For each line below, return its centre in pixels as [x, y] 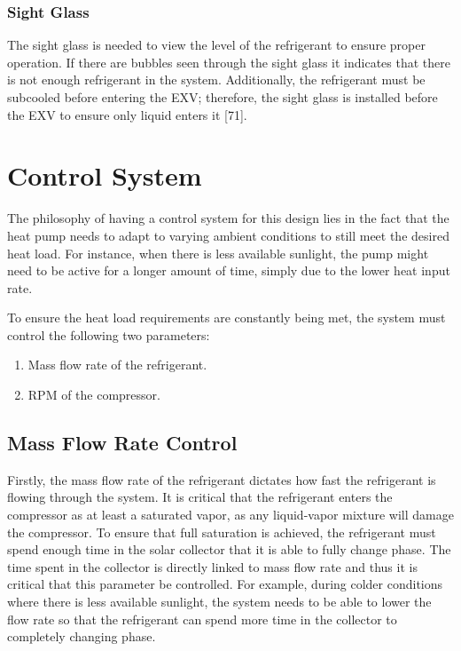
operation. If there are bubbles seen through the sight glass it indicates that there [229, 62]
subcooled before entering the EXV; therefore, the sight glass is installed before [223, 97]
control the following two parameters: [109, 334]
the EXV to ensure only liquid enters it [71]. [127, 114]
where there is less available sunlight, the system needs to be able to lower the [219, 602]
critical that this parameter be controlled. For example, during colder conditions [225, 584]
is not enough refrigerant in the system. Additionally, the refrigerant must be [216, 79]
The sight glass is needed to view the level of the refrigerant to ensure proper [216, 45]
